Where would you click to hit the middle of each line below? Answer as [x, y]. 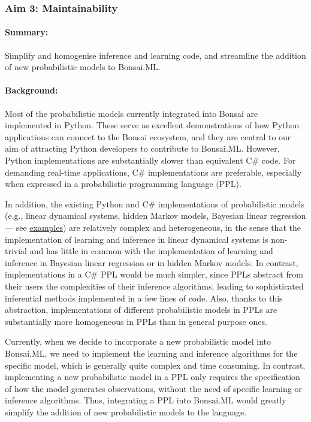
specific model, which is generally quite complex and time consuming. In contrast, [155, 365]
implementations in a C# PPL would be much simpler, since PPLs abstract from [154, 274]
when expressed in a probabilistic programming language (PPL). [123, 184]
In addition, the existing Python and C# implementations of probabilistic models [155, 204]
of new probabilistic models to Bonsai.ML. [83, 67]
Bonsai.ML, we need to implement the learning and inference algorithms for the [151, 353]
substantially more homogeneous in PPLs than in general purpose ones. [136, 321]
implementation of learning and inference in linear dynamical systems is [137, 239]
